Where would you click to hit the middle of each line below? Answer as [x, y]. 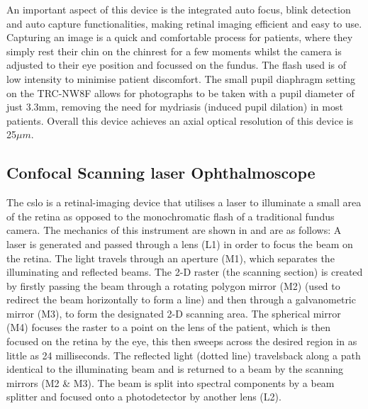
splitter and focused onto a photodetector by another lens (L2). [144, 397]
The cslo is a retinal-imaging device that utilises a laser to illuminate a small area [184, 202]
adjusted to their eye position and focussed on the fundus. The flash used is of [177, 65]
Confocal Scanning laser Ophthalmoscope [161, 173]
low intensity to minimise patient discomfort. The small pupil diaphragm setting [181, 78]
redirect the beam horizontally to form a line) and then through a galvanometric [181, 299]
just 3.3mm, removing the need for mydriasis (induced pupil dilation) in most [175, 107]
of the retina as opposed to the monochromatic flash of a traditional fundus [171, 216]
